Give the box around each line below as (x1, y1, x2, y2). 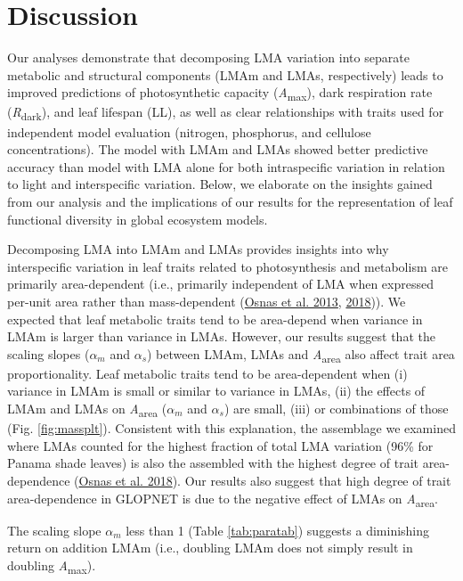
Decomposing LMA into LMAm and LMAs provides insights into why (7, 240, 389, 258)
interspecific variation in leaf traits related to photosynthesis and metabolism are (7, 257, 448, 275)
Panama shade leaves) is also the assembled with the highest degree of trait (7, 454, 418, 472)
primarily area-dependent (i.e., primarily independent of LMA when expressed (7, 274, 434, 293)
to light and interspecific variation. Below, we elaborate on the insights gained (7, 175, 433, 193)
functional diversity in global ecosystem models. (7, 209, 268, 228)
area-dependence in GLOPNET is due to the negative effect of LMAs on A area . (7, 488, 438, 510)
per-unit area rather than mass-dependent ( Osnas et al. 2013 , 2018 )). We (7, 291, 406, 310)
